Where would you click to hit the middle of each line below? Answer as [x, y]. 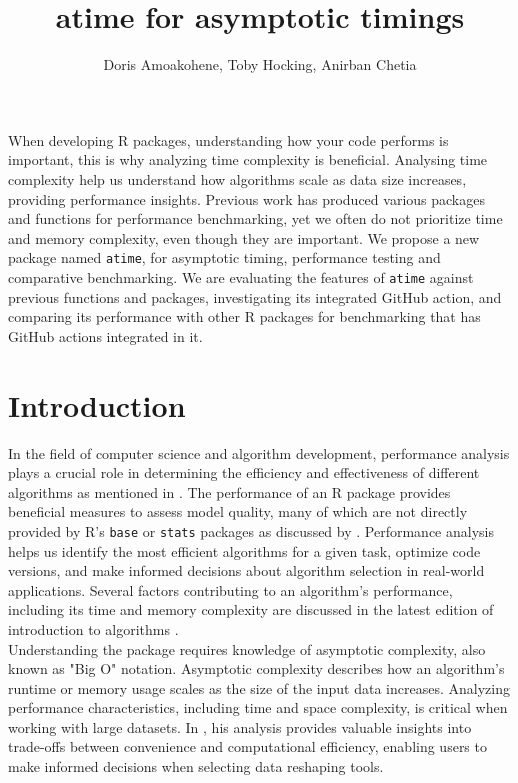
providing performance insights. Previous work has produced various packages [246, 198]
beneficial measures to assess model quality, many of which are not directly [238, 511]
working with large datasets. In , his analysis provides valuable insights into [240, 726]
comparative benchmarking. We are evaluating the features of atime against [241, 276]
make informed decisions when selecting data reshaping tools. [196, 766]
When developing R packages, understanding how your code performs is [228, 139]
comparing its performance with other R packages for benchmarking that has [244, 316]
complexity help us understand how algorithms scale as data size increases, [237, 178]
